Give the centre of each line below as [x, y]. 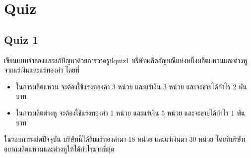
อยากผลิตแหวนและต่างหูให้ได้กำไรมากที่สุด [59, 148]
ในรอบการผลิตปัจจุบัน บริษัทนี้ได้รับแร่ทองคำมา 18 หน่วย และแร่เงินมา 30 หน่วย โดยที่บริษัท [125, 139]
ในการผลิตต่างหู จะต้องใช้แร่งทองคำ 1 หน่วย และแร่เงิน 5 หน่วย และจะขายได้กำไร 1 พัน [130, 112]
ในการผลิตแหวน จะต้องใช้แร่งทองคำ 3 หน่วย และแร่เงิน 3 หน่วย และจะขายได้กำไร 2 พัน [131, 86]
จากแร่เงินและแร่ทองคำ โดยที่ [42, 70]
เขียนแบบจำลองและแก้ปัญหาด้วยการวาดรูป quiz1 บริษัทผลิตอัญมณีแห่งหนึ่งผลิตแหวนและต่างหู [126, 60]
